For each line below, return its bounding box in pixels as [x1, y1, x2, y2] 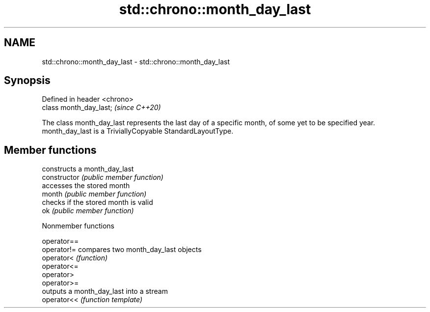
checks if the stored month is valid [42, 198, 153, 207]
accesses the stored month [42, 181, 130, 190]
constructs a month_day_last [42, 165, 134, 173]
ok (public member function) [42, 206, 134, 215]
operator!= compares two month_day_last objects [42, 245, 202, 254]
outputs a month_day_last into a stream [42, 287, 168, 296]
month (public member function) [42, 190, 147, 199]
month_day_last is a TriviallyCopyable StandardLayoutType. [42, 127, 234, 136]
